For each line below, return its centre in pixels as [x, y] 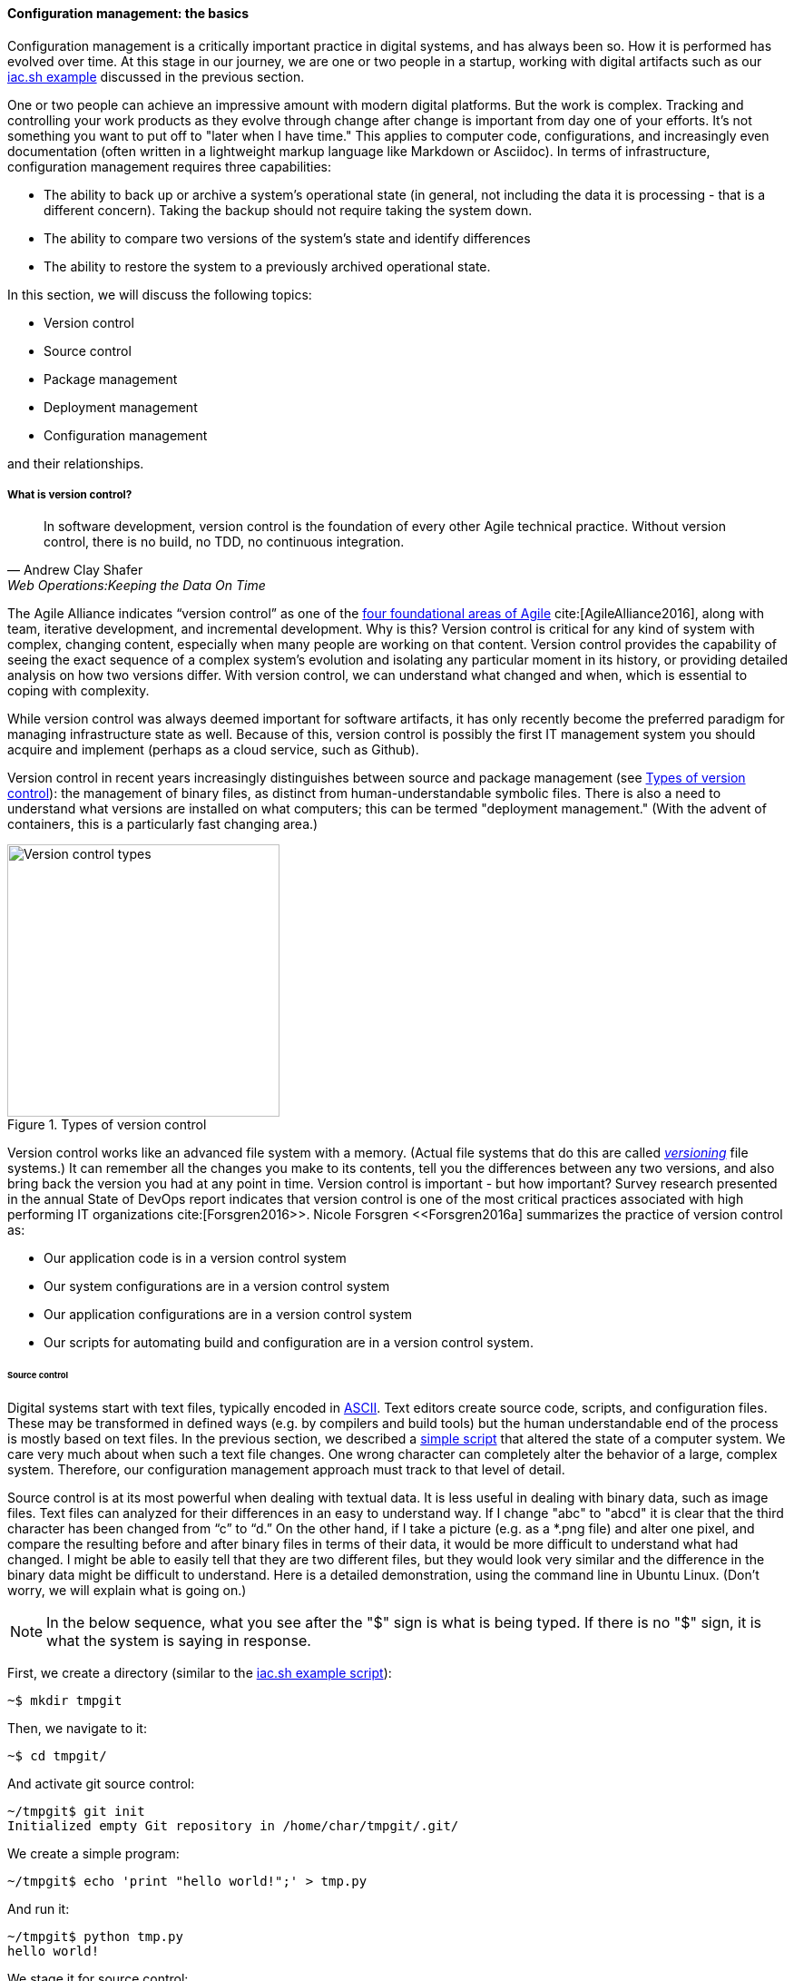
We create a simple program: [93, 1854]
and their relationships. [76, 463]
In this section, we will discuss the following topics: [160, 294]
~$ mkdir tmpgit [65, 1701]
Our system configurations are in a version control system [217, 1286]
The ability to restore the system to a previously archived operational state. [267, 266]
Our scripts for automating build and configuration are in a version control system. [289, 1343]
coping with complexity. [78, 691]
